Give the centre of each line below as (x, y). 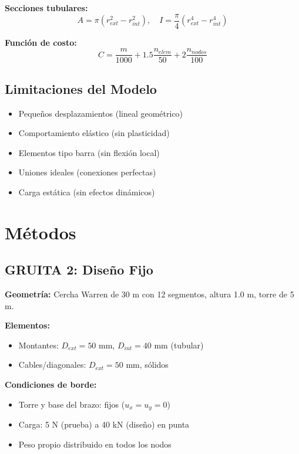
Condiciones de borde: (51, 384)
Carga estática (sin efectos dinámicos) (87, 192)
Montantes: (38, 345)
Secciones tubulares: (46, 8)
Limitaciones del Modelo (81, 88)
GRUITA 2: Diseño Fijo (79, 270)
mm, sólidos (147, 365)
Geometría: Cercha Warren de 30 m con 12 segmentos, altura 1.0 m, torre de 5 (149, 294)
